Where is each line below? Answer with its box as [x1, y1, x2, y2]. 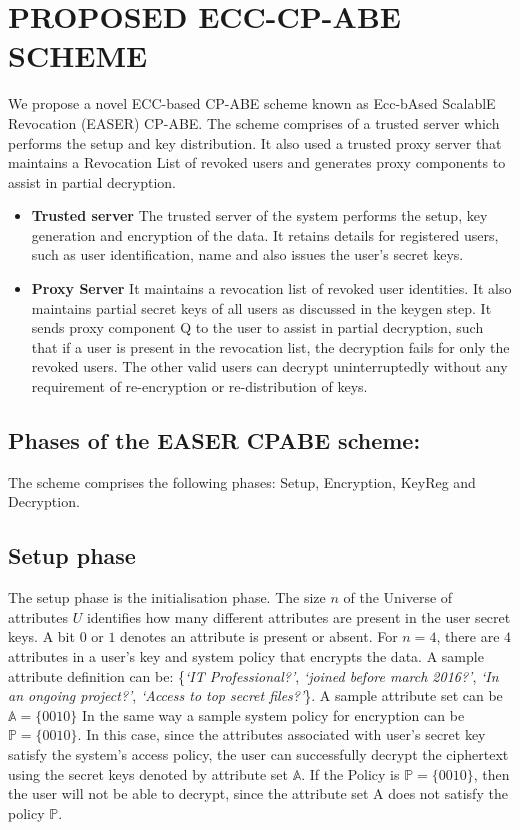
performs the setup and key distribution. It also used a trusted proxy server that [8, 132, 502, 153]
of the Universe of [343, 587, 453, 608]
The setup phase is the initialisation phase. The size [8, 587, 326, 608]
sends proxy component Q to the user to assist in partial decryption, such [31, 317, 484, 338]
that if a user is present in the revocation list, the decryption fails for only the [31, 336, 510, 357]
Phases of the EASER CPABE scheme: [8, 425, 421, 456]
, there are [436, 626, 500, 647]
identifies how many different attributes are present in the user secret [86, 606, 511, 627]
